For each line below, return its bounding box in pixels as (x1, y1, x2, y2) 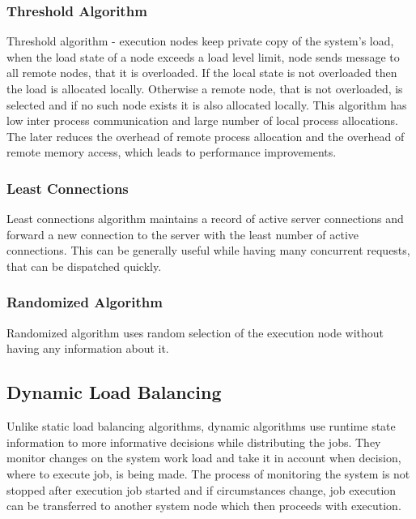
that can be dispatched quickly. (6, 257, 162, 274)
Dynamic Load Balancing (6, 380, 222, 405)
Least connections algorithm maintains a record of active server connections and (6, 210, 404, 227)
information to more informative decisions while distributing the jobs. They (6, 433, 381, 450)
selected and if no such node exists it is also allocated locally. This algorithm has (6, 96, 407, 113)
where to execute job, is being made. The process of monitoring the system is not (6, 465, 410, 482)
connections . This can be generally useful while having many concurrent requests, (6, 242, 410, 259)
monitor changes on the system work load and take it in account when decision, (6, 449, 401, 466)
